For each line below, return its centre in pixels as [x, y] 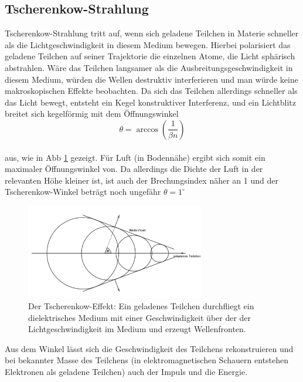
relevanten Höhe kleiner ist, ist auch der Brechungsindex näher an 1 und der [142, 180]
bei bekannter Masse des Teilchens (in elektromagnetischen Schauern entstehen [147, 360]
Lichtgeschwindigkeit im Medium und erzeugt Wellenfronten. [137, 329]
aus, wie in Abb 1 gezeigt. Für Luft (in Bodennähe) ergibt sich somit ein [135, 157]
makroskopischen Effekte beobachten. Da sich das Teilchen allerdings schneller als [151, 91]
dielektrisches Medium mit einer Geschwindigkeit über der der [140, 317]
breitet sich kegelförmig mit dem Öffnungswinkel [92, 114]
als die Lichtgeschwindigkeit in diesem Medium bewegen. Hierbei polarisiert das [148, 44]
